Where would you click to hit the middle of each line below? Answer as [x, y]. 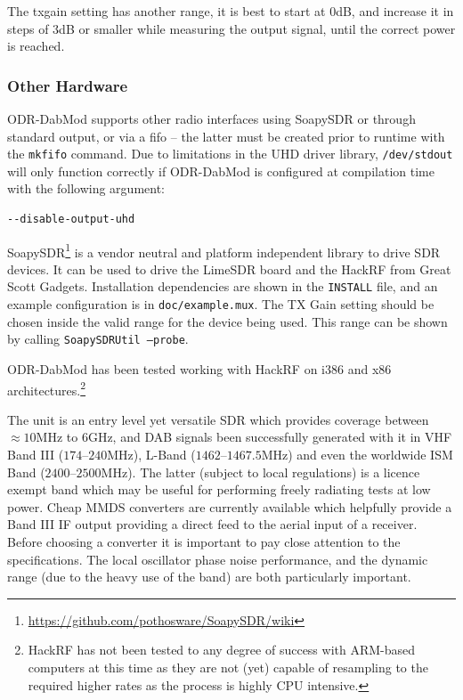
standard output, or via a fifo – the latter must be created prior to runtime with [226, 136]
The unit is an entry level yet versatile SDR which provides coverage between [218, 419]
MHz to [57, 437]
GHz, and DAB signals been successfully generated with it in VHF [270, 437]
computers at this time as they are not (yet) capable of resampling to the [228, 667]
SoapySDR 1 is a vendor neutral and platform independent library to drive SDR [224, 250]
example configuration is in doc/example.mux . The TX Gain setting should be [221, 304]
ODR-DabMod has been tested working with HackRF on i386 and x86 [199, 369]
